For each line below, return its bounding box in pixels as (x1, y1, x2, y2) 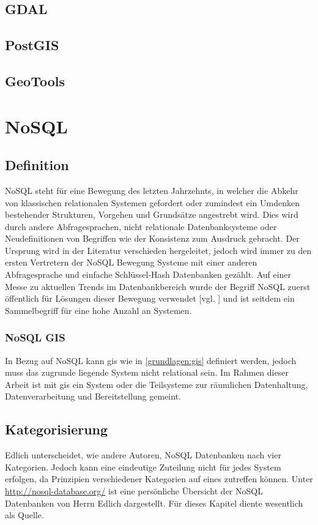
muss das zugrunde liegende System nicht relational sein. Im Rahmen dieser (5, 366, 289, 379)
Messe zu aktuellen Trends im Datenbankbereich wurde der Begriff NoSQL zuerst (5, 280, 311, 292)
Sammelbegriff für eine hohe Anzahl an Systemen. (5, 303, 192, 316)
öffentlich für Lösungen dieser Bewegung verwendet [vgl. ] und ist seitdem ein (5, 292, 295, 305)
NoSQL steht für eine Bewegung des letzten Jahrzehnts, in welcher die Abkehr (5, 184, 298, 196)
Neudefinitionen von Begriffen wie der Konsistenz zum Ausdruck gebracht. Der (5, 232, 300, 245)
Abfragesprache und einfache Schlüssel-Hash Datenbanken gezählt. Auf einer (5, 268, 292, 281)
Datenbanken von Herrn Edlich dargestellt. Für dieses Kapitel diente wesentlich (5, 496, 303, 509)
